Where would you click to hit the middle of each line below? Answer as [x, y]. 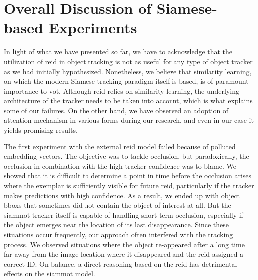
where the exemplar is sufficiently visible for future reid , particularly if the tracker [129, 186]
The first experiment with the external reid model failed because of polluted [120, 146]
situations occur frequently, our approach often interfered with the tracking [119, 234]
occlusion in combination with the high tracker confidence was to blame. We [120, 166]
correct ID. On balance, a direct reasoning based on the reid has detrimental [121, 263]
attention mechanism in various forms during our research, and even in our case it [129, 120]
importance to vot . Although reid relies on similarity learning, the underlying [122, 90]
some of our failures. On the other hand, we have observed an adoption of [116, 110]
